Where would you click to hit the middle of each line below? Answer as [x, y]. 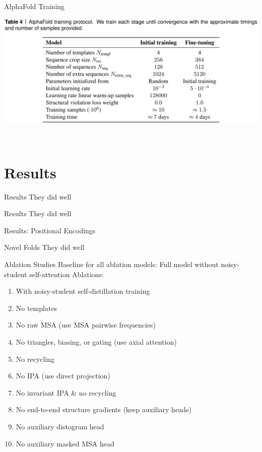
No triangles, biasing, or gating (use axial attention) [96, 341]
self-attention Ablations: [67, 274]
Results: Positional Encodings [50, 230]
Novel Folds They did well [44, 247]
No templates [37, 308]
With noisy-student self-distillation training [83, 291]
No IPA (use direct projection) [63, 376]
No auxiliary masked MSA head [65, 443]
